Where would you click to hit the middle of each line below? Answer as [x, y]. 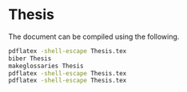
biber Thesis [30, 58]
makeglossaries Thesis [46, 66]
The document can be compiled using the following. [94, 36]
